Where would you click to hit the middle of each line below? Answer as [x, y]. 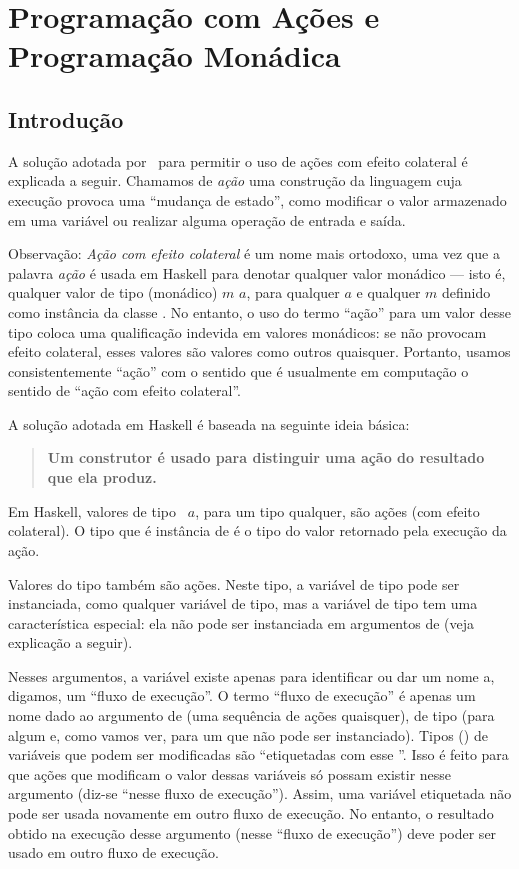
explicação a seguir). [70, 642]
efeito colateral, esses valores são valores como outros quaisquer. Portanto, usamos [259, 351]
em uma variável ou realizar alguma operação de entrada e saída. [207, 219]
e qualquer [388, 292]
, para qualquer [293, 292]
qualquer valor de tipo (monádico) [113, 292]
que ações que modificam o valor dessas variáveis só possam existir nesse [230, 773]
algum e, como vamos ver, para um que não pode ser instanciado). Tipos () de [248, 734]
